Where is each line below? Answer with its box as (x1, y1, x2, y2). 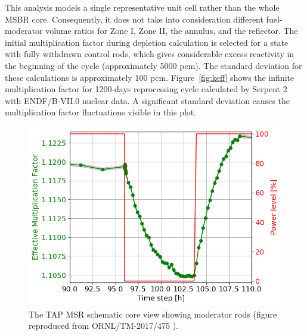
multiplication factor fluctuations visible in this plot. (5, 106, 197, 118)
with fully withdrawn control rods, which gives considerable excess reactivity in (5, 48, 294, 60)
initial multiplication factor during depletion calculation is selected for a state (5, 36, 289, 48)
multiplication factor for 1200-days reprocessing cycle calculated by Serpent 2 (5, 83, 287, 95)
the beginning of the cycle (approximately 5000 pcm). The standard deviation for (5, 59, 302, 71)
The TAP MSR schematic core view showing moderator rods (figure (29, 307, 277, 320)
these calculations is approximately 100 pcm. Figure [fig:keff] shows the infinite (5, 71, 294, 83)
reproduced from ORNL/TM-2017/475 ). (29, 319, 178, 332)
